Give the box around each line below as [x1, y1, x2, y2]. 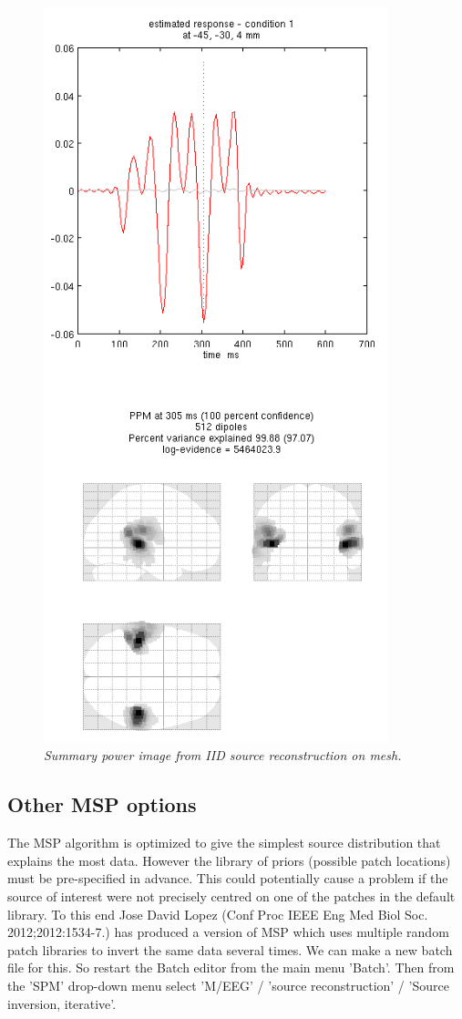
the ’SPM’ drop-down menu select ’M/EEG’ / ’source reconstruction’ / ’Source [7, 975, 449, 994]
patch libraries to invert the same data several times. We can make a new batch [7, 940, 453, 959]
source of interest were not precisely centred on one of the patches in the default [7, 887, 456, 906]
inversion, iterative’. [7, 993, 117, 1013]
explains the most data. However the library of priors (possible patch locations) [7, 850, 451, 870]
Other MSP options [7, 790, 197, 818]
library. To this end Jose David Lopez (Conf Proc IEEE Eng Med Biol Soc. [7, 904, 428, 923]
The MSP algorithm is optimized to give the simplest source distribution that [7, 833, 441, 852]
